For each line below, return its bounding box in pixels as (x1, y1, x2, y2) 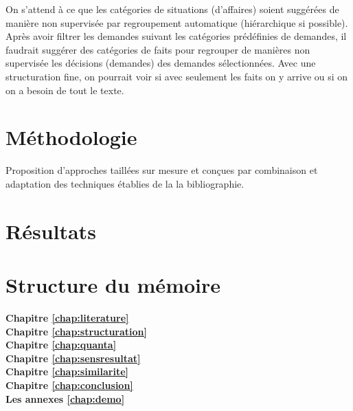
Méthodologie (5, 123, 137, 151)
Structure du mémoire (5, 271, 221, 299)
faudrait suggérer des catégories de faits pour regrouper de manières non (5, 42, 310, 56)
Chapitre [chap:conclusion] (5, 377, 133, 392)
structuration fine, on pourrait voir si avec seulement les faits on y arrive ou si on (5, 69, 348, 83)
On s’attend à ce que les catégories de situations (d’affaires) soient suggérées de (5, 2, 339, 16)
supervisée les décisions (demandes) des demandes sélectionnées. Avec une (5, 56, 316, 70)
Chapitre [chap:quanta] (5, 337, 117, 352)
